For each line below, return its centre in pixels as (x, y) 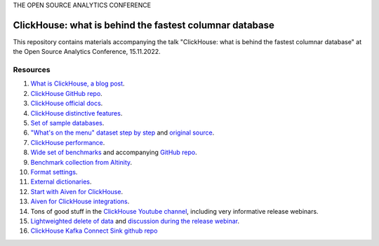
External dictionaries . (61, 182)
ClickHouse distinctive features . (77, 113)
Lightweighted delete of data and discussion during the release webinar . (135, 221)
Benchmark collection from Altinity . (81, 162)
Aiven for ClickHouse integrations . (80, 201)
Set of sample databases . (67, 123)
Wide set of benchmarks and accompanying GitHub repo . (114, 152)
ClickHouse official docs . (67, 103)
